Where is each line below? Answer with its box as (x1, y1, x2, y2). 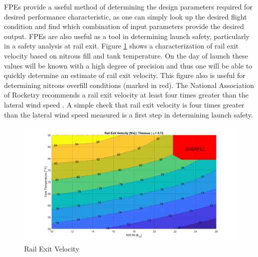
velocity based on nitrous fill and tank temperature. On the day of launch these (4, 50, 248, 60)
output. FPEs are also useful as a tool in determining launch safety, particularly (4, 30, 250, 41)
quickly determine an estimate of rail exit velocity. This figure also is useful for (4, 70, 245, 80)
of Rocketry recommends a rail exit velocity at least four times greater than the (4, 89, 248, 100)
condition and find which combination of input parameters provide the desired (4, 21, 244, 31)
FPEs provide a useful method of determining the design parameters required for (4, 1, 252, 11)
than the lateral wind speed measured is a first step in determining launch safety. (4, 109, 253, 119)
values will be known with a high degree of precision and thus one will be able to (4, 60, 252, 70)
